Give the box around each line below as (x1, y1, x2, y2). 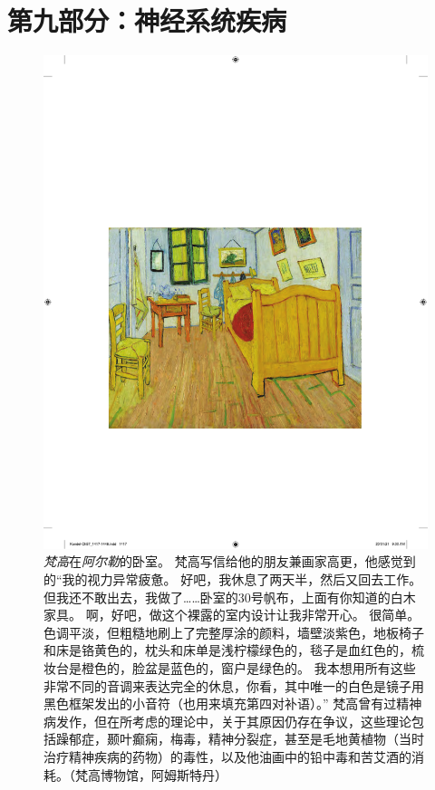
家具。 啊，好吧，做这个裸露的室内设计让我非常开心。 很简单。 (43, 605, 420, 624)
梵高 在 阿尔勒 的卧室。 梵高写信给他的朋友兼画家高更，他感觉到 (43, 552, 416, 571)
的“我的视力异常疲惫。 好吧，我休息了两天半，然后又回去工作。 (43, 570, 422, 589)
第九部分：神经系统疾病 (7, 2, 287, 39)
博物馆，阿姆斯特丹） (100, 765, 227, 784)
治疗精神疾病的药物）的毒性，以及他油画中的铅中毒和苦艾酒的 (43, 747, 411, 766)
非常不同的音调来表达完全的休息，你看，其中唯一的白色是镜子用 (43, 676, 424, 695)
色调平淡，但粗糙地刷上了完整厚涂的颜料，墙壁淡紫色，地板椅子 (43, 622, 424, 641)
